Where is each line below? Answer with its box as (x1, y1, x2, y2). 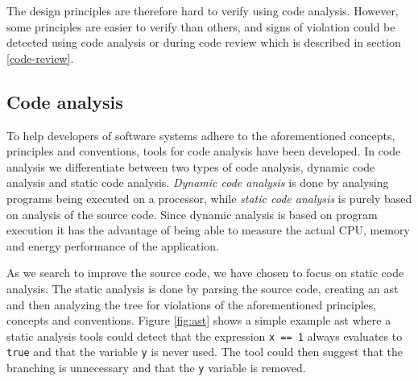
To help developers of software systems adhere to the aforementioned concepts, (6, 126, 395, 143)
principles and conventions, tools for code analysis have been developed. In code (6, 143, 401, 159)
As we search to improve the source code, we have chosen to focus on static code (6, 264, 404, 281)
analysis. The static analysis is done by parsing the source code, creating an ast (6, 280, 399, 296)
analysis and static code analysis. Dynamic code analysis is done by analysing (6, 174, 389, 191)
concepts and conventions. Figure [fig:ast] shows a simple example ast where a (6, 312, 391, 329)
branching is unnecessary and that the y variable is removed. (6, 359, 306, 376)
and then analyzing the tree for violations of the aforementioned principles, (6, 296, 377, 313)
